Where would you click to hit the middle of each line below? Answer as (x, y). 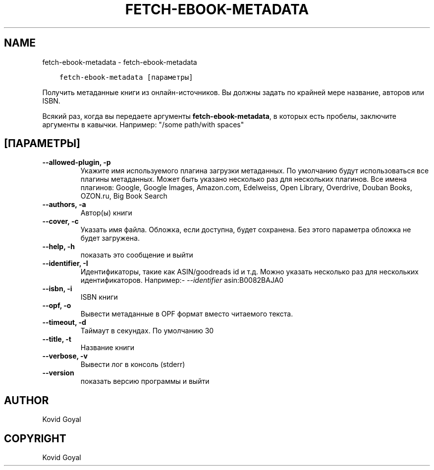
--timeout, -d (64, 322)
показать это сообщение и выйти (137, 255)
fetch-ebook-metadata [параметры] (126, 77)
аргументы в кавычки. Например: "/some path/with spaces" (143, 124)
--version (58, 373)
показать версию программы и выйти (145, 381)
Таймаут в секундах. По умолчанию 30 (147, 331)
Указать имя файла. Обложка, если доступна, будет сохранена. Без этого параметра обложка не (246, 230)
